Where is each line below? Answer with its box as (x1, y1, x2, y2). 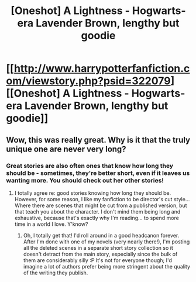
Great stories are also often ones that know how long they (6, 161, 174, 170)
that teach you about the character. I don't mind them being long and (14, 208, 181, 215)
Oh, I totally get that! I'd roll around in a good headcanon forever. (23, 232, 180, 239)
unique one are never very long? (6, 144, 127, 154)
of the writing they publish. (23, 269, 88, 276)
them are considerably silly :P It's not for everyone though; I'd (23, 256, 173, 264)
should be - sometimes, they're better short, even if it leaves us (6, 168, 190, 177)
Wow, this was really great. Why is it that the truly (6, 135, 191, 145)
